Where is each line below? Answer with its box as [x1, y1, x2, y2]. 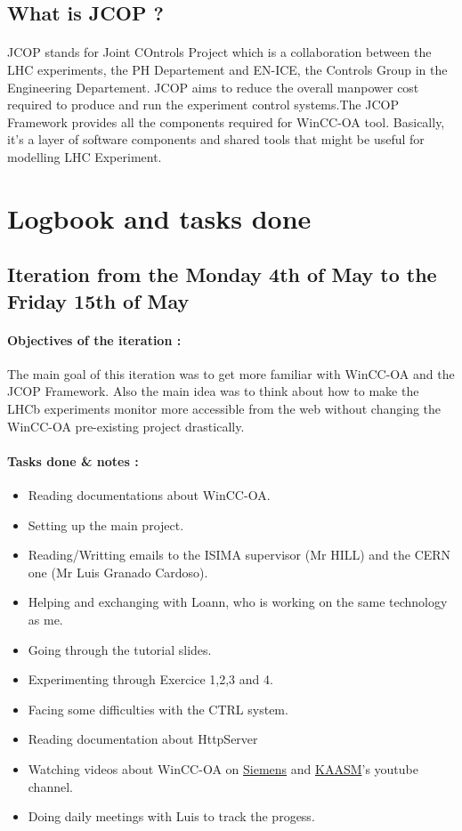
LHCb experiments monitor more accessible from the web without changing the [7, 399, 442, 418]
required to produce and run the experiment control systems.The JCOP [7, 95, 399, 114]
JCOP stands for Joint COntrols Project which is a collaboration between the [7, 43, 432, 61]
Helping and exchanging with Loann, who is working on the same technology [28, 593, 448, 611]
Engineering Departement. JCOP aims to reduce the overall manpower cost [7, 77, 419, 96]
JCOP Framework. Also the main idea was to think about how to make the [7, 382, 419, 400]
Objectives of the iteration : [7, 330, 182, 349]
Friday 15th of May [7, 286, 190, 314]
